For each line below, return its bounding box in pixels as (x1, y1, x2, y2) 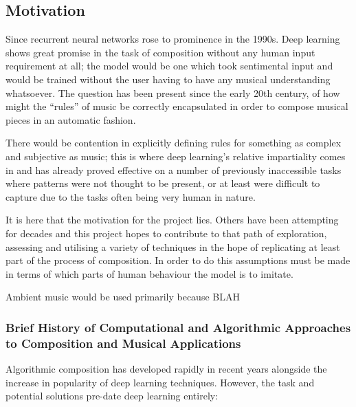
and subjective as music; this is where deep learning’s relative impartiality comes (5, 148, 346, 163)
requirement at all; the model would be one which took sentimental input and (5, 58, 333, 73)
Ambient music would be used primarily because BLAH (5, 289, 240, 304)
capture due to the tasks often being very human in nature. (5, 189, 256, 203)
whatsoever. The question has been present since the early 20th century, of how (5, 85, 340, 100)
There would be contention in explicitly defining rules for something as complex (5, 135, 342, 150)
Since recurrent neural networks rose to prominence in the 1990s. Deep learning (5, 32, 340, 46)
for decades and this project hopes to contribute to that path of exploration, (5, 225, 327, 240)
